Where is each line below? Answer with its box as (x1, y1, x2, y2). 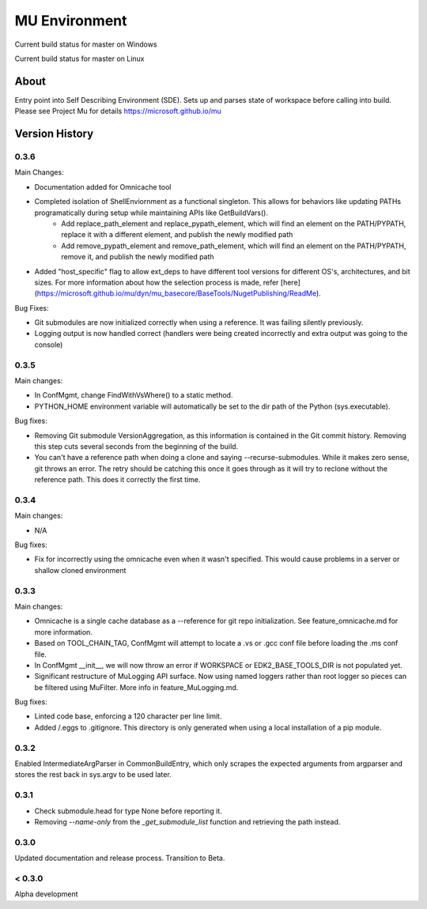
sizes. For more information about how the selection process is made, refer (34, 277, 279, 287)
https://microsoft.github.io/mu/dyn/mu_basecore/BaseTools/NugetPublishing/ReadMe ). (36, 289, 322, 298)
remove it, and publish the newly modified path (61, 252, 214, 262)
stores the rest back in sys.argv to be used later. (14, 770, 172, 779)
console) (34, 340, 63, 349)
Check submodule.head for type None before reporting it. (34, 806, 223, 816)
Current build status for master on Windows (14, 40, 157, 49)
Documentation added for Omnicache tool (34, 182, 172, 191)
